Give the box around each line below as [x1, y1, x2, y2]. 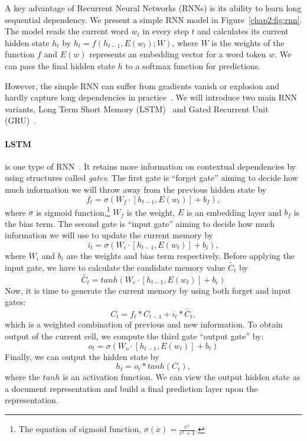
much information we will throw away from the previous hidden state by [5, 183, 267, 195]
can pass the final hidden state [5, 59, 115, 72]
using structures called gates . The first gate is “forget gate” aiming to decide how [5, 171, 298, 184]
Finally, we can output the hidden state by [5, 350, 159, 362]
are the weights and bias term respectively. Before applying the [66, 249, 295, 261]
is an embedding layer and [187, 206, 282, 218]
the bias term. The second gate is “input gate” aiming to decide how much [5, 217, 275, 229]
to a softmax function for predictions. [125, 59, 261, 72]
